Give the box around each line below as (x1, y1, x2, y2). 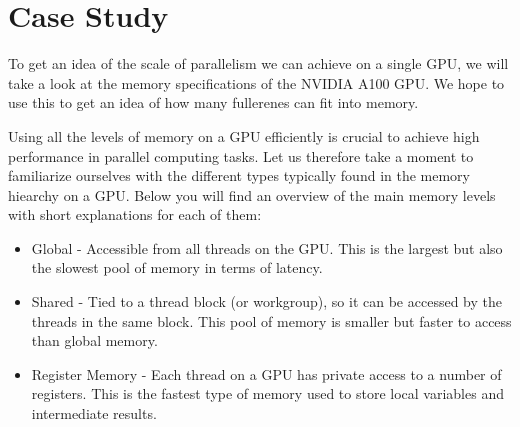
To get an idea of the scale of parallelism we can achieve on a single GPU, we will (8, 53, 509, 74)
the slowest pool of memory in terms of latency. (31, 257, 323, 278)
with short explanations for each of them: (8, 204, 262, 225)
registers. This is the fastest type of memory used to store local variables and (31, 383, 504, 404)
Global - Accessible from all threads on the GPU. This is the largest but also (31, 237, 503, 258)
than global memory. (31, 330, 158, 351)
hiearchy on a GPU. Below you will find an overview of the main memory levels (8, 184, 496, 205)
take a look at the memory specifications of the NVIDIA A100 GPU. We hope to (8, 72, 505, 93)
